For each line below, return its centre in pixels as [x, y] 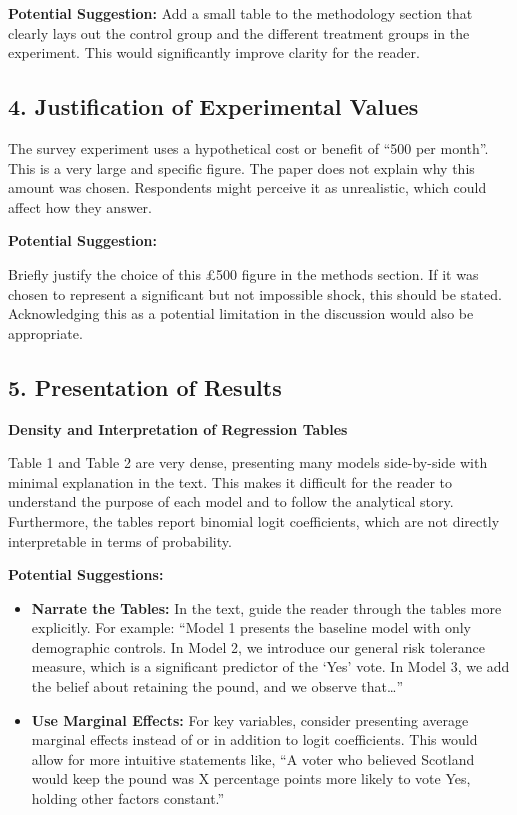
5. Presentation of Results [145, 386]
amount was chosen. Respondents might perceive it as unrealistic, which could [247, 187]
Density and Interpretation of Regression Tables [178, 428]
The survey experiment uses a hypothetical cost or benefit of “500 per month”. [248, 147]
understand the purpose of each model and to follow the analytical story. [231, 501]
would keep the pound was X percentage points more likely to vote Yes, [251, 778]
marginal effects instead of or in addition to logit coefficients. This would [254, 739]
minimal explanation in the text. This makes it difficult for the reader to [230, 481]
